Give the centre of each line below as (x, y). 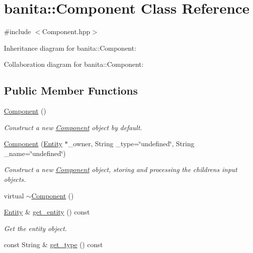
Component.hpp (66, 31)
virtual (14, 195)
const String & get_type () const (53, 244)
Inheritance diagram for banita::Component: (70, 48)
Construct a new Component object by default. (73, 127)
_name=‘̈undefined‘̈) (35, 153)
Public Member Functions (71, 90)
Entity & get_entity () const (47, 212)
